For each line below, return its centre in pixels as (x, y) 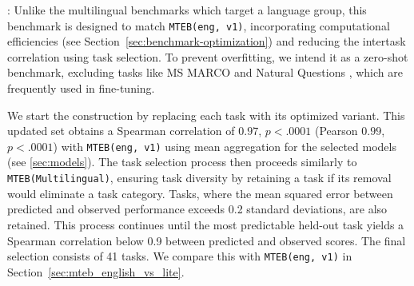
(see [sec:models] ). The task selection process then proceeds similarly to (182, 162)
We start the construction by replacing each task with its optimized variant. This (206, 115)
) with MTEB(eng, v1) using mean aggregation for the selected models (225, 146)
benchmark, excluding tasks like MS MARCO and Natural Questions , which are (205, 72)
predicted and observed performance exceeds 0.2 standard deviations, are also (197, 209)
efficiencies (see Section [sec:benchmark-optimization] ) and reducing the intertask (207, 41)
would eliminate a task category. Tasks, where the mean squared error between (200, 193)
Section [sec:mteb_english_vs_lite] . (96, 271)
